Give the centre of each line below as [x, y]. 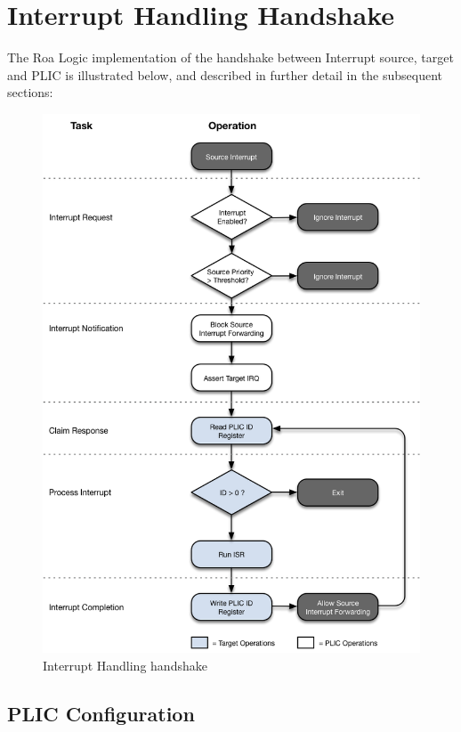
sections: [30, 92]
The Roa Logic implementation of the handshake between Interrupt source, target [230, 57]
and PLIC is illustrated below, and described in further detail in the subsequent [225, 74]
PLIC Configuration [101, 714]
